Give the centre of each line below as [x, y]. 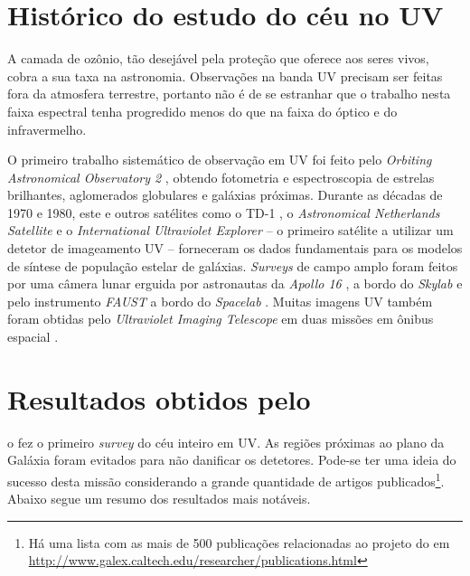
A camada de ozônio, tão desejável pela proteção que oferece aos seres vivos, [218, 58]
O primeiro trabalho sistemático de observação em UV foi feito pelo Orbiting [220, 160]
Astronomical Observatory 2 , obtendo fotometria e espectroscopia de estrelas [221, 177]
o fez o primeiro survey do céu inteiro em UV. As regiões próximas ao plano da [226, 442]
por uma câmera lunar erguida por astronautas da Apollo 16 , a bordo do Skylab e [235, 283]
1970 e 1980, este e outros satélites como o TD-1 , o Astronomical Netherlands [224, 212]
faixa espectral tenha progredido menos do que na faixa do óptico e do [202, 111]
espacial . [33, 337]
